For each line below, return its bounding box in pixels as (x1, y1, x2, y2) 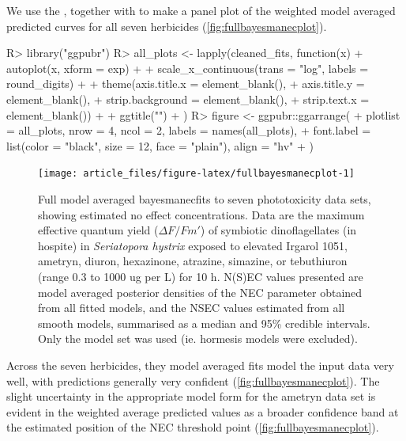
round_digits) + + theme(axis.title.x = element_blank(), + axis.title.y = (6, 75, 365, 92)
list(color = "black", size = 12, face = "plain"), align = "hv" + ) (6, 137, 314, 154)
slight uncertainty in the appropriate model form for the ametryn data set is (6, 388, 376, 405)
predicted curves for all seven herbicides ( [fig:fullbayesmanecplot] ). (6, 17, 327, 34)
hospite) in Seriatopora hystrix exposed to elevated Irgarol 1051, (38, 237, 348, 253)
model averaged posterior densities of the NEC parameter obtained (38, 283, 363, 300)
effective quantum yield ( (38, 222, 159, 238)
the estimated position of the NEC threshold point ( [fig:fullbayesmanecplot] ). (6, 419, 379, 435)
